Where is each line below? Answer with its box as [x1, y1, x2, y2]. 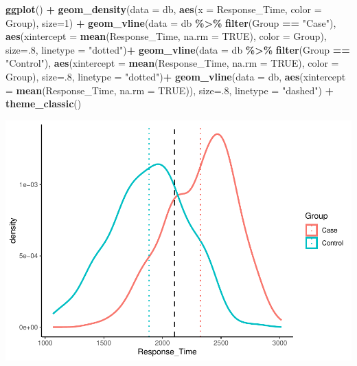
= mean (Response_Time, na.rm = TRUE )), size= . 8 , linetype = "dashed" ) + [5, 83, 334, 97]
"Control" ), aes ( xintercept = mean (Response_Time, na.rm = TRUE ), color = [5, 56, 339, 70]
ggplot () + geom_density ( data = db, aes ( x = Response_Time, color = [5, 2, 322, 16]
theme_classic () [5, 96, 82, 111]
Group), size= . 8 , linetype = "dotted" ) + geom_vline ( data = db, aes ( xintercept [5, 69, 346, 83]
